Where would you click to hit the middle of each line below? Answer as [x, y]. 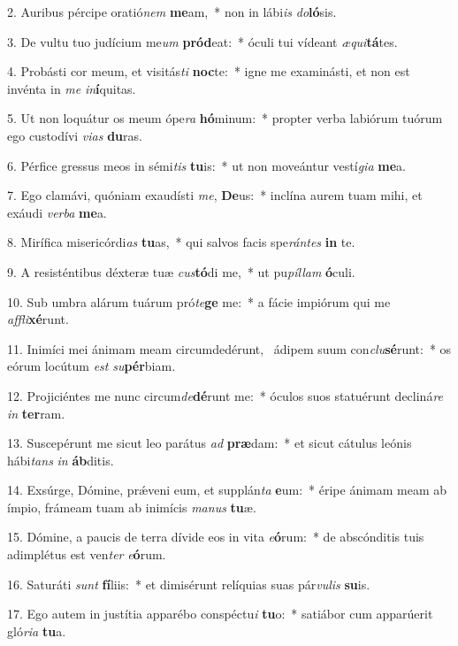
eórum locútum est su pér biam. [92, 366]
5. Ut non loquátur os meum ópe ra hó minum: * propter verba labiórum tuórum [225, 118]
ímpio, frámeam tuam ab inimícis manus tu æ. [132, 507]
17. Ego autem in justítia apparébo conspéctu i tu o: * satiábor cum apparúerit [220, 614]
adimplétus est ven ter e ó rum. [87, 554]
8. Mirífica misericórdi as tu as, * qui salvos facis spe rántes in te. [181, 242]
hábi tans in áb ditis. [61, 460]
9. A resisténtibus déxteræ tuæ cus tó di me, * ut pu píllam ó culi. [181, 271]
